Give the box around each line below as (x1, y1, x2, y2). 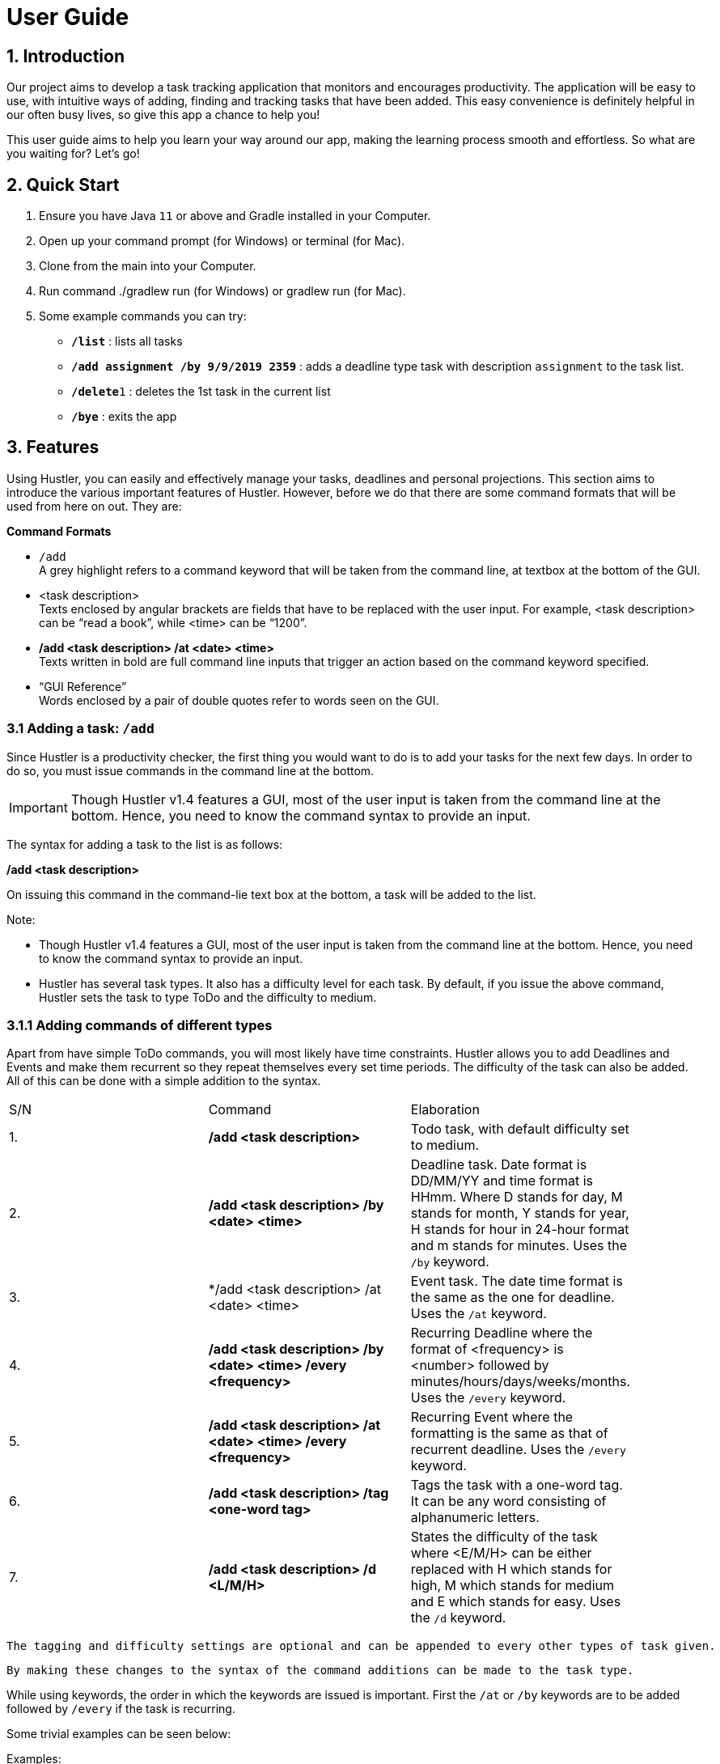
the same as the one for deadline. (410, 1289, 615, 1306)
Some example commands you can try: (39, 309, 247, 324)
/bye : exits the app (71, 409, 177, 424)
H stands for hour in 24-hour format (410, 1221, 629, 1238)
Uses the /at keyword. (410, 1305, 547, 1322)
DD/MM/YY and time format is (410, 1172, 593, 1189)
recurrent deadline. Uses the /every (410, 1441, 626, 1458)
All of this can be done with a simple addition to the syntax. (6, 1074, 321, 1088)
